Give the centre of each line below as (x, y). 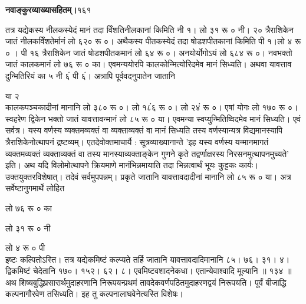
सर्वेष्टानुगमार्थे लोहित (35, 188)
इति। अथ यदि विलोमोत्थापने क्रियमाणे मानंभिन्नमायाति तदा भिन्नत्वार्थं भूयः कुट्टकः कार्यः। (132, 165)
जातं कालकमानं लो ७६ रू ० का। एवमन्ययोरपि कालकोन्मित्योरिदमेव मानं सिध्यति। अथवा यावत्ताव (149, 64)
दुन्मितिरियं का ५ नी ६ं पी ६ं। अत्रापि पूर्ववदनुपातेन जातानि (90, 75)
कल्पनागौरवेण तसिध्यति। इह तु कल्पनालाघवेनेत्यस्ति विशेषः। (94, 294)
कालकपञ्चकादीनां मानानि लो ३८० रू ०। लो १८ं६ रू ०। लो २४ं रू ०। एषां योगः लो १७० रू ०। (152, 107)
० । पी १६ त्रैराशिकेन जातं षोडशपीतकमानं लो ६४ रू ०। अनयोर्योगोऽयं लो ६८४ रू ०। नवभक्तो (149, 52)
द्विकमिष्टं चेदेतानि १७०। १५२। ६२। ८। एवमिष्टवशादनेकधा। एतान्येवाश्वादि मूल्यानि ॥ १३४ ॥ (149, 271)
